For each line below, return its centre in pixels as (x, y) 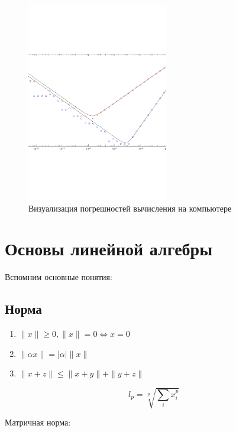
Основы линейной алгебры (109, 249)
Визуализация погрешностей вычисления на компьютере (130, 208)
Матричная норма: (38, 422)
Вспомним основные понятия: (59, 277)
